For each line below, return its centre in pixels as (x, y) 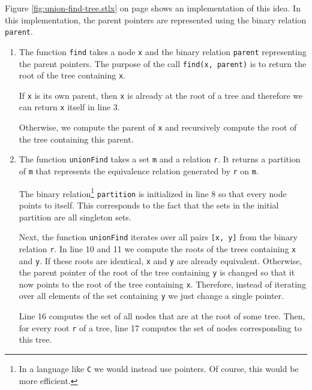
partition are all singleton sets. (75, 217)
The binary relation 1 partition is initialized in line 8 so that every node (153, 192)
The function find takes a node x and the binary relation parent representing (163, 51)
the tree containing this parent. (76, 139)
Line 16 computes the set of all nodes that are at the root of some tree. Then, (162, 316)
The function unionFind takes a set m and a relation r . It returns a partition (160, 159)
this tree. (35, 339)
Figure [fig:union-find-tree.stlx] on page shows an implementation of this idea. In (153, 8)
